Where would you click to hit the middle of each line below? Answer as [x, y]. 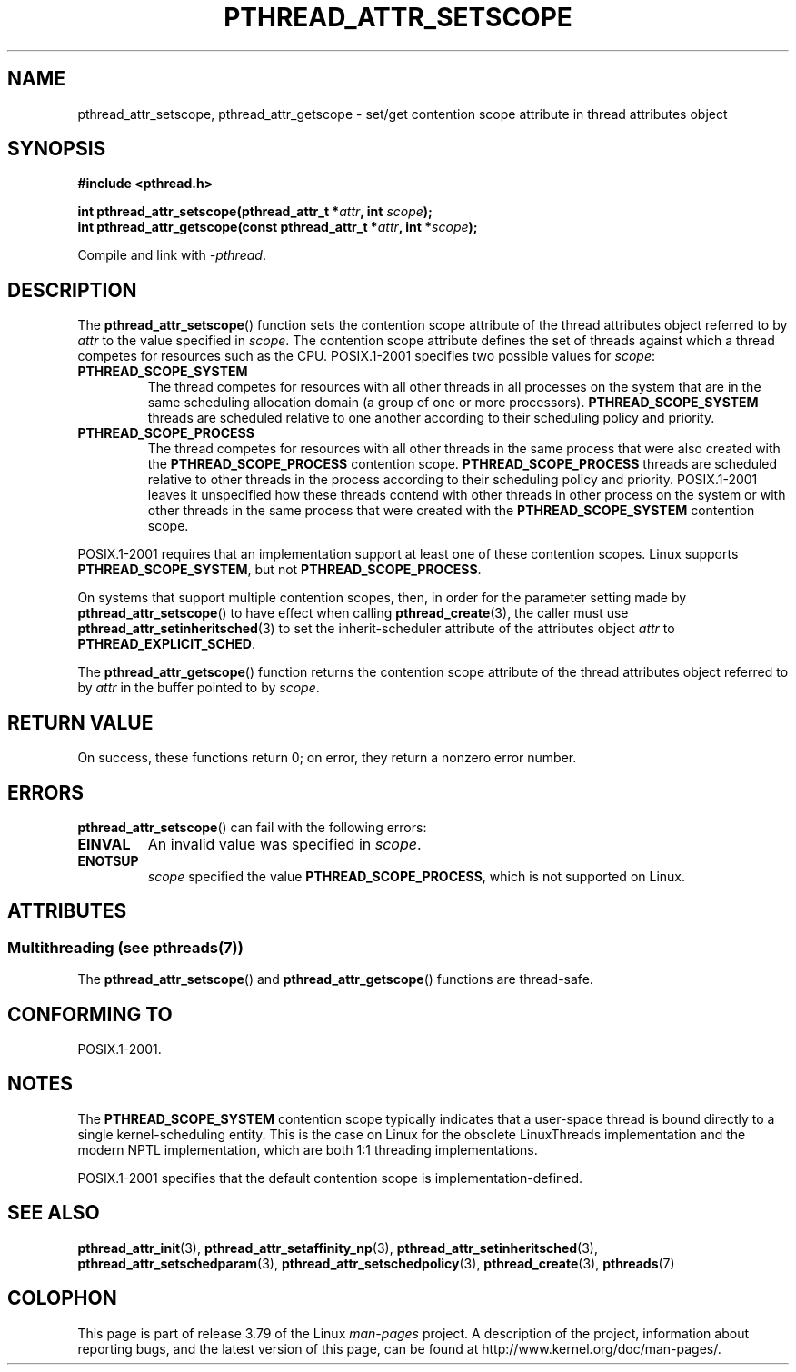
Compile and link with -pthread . [172, 255]
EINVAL [104, 844]
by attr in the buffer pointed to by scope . [199, 688]
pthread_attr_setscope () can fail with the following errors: [252, 827]
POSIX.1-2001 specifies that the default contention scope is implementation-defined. [330, 1178]
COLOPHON [62, 1298]
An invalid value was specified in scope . [284, 844]
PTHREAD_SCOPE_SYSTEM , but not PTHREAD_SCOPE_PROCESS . [279, 570]
